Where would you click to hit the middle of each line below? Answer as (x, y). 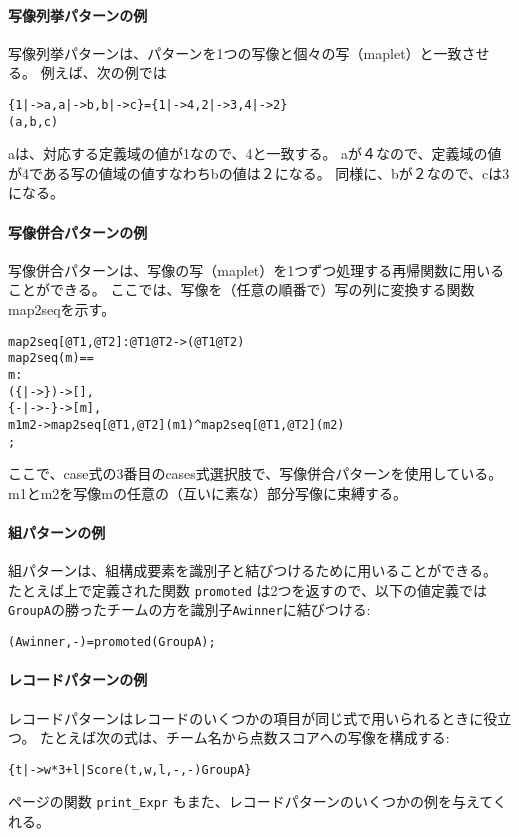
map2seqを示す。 (62, 309)
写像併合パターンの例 (78, 231)
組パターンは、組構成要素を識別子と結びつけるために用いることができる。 (253, 570)
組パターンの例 (57, 532)
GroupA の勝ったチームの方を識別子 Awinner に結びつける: (189, 609)
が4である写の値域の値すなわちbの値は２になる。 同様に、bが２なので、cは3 (259, 172)
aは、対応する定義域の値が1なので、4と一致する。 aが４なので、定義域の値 (255, 153)
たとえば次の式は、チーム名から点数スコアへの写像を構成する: (245, 737)
